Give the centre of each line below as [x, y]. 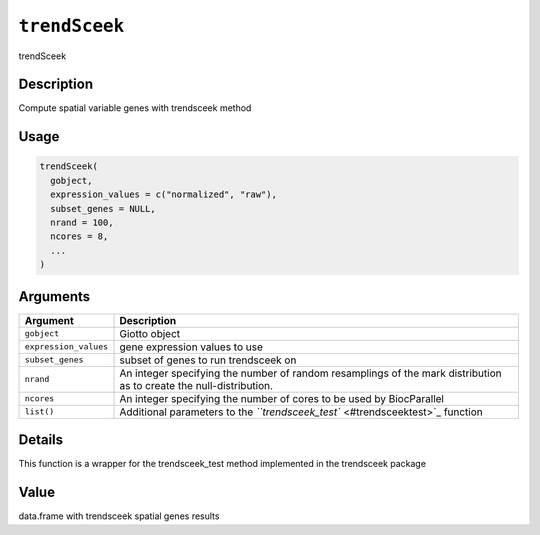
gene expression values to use [191, 347]
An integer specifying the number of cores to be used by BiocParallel [282, 398]
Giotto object [150, 333]
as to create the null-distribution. [196, 385]
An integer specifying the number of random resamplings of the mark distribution [310, 373]
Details [41, 440]
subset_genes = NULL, [103, 208]
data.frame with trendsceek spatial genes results [119, 516]
